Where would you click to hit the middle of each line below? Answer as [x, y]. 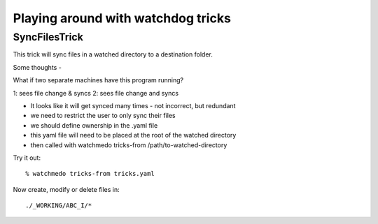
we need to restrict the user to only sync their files [103, 116]
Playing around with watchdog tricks [122, 18]
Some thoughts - [37, 67]
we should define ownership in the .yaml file [94, 125]
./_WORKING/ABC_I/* [59, 206]
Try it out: [27, 158]
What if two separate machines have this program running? [98, 80]
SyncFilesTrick [48, 37]
